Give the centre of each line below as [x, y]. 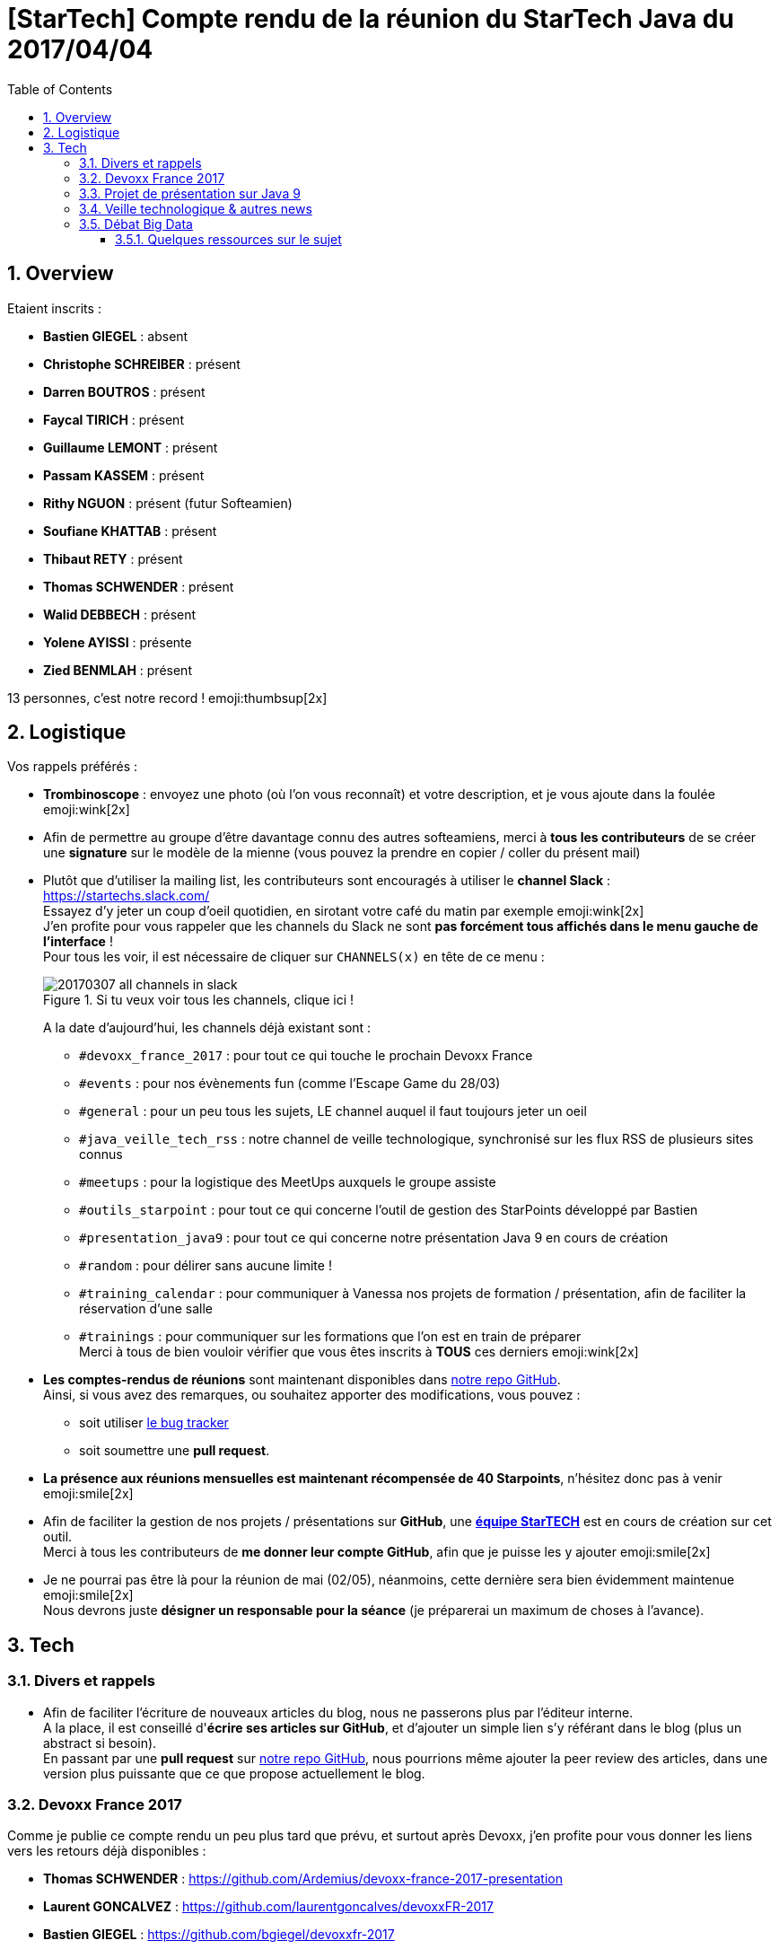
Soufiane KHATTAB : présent [130, 531]
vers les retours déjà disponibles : [107, 1851]
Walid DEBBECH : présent [120, 614]
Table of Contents [60, 89]
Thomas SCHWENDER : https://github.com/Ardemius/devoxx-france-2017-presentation [303, 1879]
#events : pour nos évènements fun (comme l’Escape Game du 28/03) [290, 1084]
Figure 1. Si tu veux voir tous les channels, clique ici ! [199, 1000]
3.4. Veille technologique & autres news [196, 208]
